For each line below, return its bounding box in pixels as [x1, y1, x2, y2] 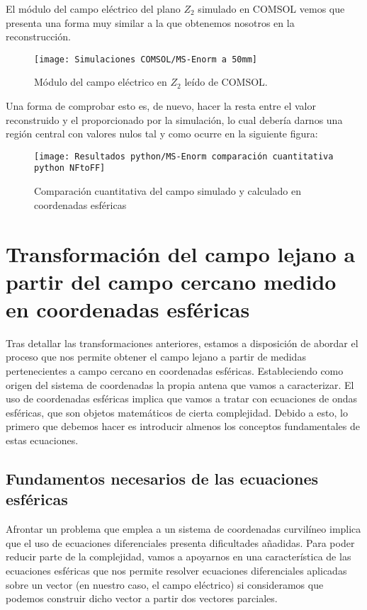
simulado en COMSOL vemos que [198, 1, 345, 16]
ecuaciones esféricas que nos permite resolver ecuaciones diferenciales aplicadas [6, 563, 347, 577]
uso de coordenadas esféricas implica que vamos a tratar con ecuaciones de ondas [6, 391, 358, 406]
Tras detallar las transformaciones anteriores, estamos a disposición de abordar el [6, 335, 358, 350]
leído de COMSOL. [184, 74, 268, 89]
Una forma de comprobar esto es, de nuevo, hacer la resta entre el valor [6, 98, 316, 113]
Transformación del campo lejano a [6, 239, 356, 268]
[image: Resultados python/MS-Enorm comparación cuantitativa [34, 151, 334, 162]
